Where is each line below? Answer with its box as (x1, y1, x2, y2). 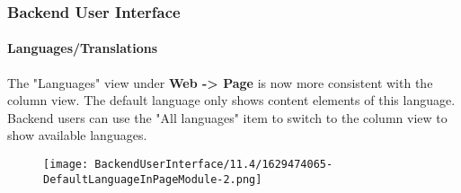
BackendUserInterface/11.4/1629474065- (94, 158, 333, 171)
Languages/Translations (7, 39, 158, 57)
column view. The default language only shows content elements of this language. (7, 91, 456, 110)
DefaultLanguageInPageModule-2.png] (43, 172, 262, 186)
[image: (43, 158, 89, 171)
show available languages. (7, 126, 147, 145)
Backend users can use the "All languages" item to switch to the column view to (7, 108, 448, 127)
